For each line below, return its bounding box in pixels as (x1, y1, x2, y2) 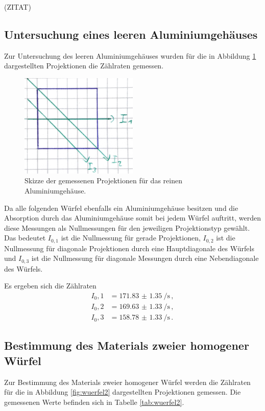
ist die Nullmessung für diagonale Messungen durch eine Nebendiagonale (31, 253, 259, 263)
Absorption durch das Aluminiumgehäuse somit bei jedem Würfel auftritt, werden (4, 212, 261, 223)
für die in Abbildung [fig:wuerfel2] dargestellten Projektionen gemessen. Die (4, 386, 241, 397)
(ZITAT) (4, 2, 31, 12)
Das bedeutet (4, 232, 46, 243)
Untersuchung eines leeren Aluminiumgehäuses (4, 26, 258, 42)
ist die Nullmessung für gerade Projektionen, (61, 232, 201, 243)
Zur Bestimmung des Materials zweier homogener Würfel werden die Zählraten (4, 376, 251, 387)
